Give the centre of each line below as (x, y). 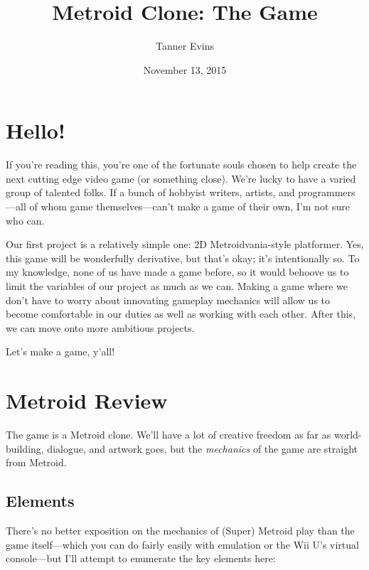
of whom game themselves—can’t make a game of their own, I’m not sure (190, 206)
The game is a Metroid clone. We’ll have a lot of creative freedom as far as (169, 435)
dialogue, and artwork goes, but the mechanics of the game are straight (203, 448)
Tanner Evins (185, 46)
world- (348, 435)
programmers (327, 192)
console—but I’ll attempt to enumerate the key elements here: (141, 558)
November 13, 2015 (185, 69)
